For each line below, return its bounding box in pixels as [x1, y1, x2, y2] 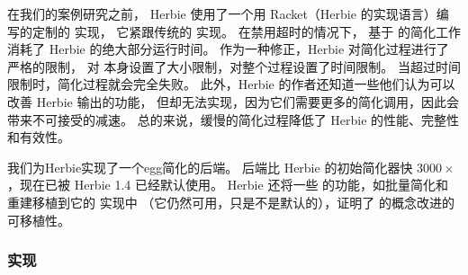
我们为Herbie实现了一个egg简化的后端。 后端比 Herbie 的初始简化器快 [7, 157, 413, 176]
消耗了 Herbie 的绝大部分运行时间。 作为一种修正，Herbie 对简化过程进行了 [7, 40, 449, 58]
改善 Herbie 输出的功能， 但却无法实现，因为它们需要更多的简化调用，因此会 [7, 92, 460, 111]
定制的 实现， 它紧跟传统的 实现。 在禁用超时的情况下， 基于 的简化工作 [31, 22, 461, 40]
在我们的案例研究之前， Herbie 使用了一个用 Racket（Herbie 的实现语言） [7, 4, 436, 22]
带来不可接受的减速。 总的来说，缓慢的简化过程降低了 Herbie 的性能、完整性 [7, 110, 460, 129]
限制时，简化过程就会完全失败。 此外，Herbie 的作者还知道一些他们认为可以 [7, 75, 455, 93]
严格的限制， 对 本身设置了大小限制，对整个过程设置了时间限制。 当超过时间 [7, 57, 461, 75]
